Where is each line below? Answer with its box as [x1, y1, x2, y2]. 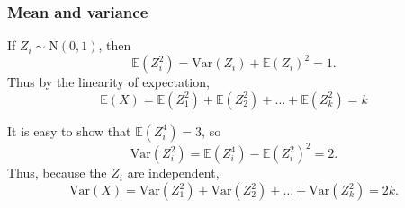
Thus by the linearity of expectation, [7, 73, 210, 91]
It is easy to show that [7, 121, 131, 140]
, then [98, 36, 131, 55]
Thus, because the [7, 163, 107, 182]
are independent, [127, 163, 220, 182]
